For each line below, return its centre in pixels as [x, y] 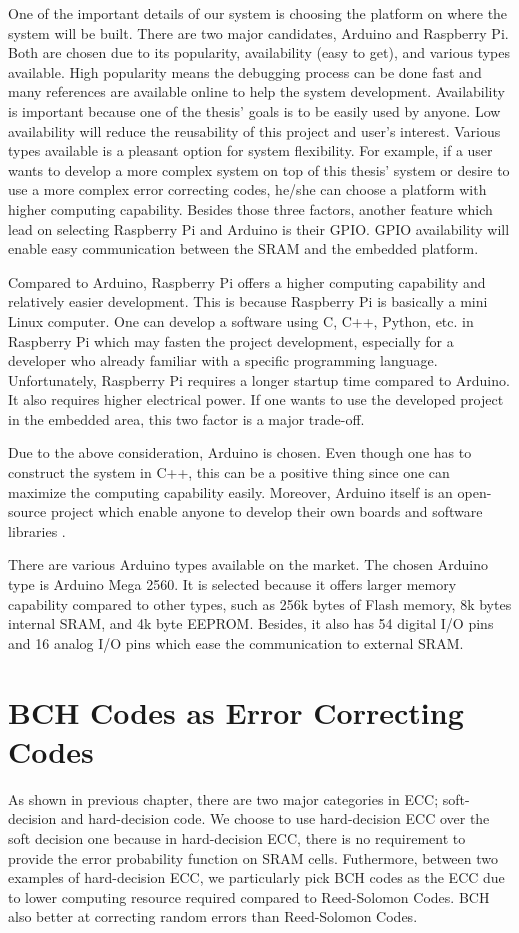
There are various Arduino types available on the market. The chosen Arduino [248, 564]
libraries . [37, 530]
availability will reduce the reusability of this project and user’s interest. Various [254, 130]
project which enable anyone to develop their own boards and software [266, 511]
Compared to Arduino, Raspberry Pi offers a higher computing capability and [247, 281]
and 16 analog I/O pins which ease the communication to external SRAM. [236, 642]
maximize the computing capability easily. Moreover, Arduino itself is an [230, 491]
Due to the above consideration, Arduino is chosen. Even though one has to [240, 452]
